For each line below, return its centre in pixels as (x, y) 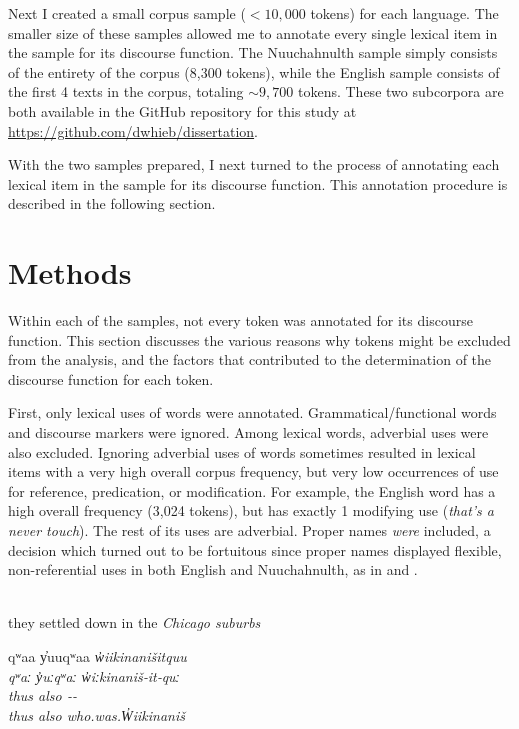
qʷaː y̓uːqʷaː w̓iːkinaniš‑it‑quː (94, 675)
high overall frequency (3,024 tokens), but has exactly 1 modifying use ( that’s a (251, 510)
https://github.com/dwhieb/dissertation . (133, 130)
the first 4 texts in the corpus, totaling (126, 91)
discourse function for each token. (111, 378)
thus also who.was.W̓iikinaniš (96, 714)
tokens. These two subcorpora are (400, 91)
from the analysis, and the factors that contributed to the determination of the (250, 359)
